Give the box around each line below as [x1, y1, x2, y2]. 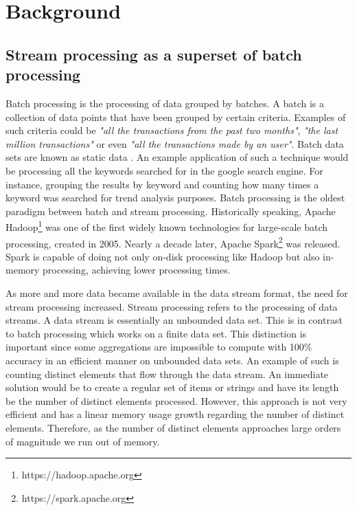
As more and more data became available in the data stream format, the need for [5, 286, 348, 300]
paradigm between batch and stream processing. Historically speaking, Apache [5, 203, 336, 218]
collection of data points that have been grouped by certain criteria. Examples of [5, 109, 346, 124]
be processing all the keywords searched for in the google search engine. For [5, 163, 323, 177]
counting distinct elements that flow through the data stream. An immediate [5, 366, 329, 381]
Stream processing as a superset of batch [5, 43, 302, 65]
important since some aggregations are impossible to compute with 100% [5, 340, 312, 354]
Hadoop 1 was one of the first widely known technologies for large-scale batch [5, 218, 328, 234]
